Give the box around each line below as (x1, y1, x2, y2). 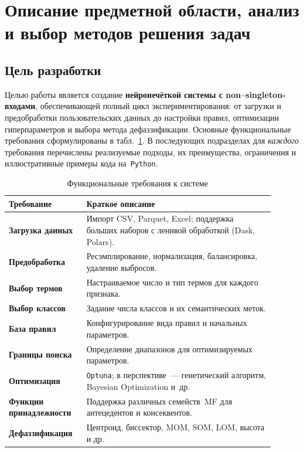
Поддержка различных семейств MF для (86, 395, 233, 407)
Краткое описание (86, 197, 155, 209)
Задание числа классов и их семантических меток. (86, 302, 266, 314)
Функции (9, 395, 44, 407)
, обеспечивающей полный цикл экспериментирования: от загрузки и (35, 100, 282, 112)
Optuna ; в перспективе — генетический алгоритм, (86, 369, 267, 381)
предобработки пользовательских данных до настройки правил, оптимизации (5, 111, 279, 123)
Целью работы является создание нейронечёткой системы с (5, 88, 223, 100)
